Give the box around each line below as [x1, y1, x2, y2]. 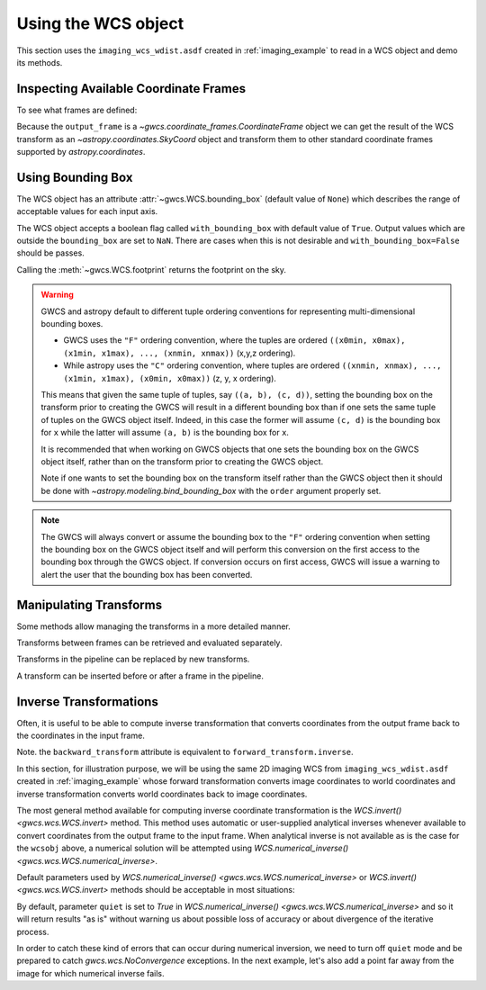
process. [16, 926, 49, 937]
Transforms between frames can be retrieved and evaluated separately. [16, 637, 283, 648]
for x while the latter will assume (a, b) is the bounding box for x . [40, 427, 290, 438]
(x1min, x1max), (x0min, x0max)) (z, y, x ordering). [63, 373, 276, 383]
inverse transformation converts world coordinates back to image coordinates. [16, 788, 308, 799]
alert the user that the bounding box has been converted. [40, 569, 253, 580]
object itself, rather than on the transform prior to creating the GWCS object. [40, 455, 324, 467]
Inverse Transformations [16, 694, 159, 709]
